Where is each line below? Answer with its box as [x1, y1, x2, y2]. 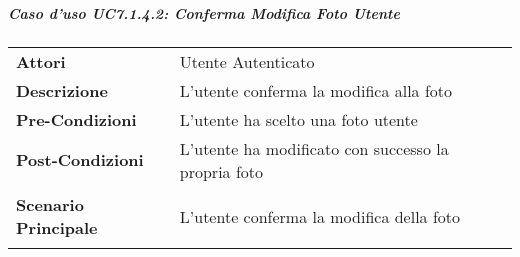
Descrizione [16, 78, 108, 102]
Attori [16, 49, 66, 73]
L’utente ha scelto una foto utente [179, 107, 418, 131]
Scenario [16, 193, 84, 217]
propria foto [179, 159, 264, 183]
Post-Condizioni [16, 148, 144, 172]
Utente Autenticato [179, 49, 315, 73]
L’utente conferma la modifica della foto [179, 204, 461, 228]
